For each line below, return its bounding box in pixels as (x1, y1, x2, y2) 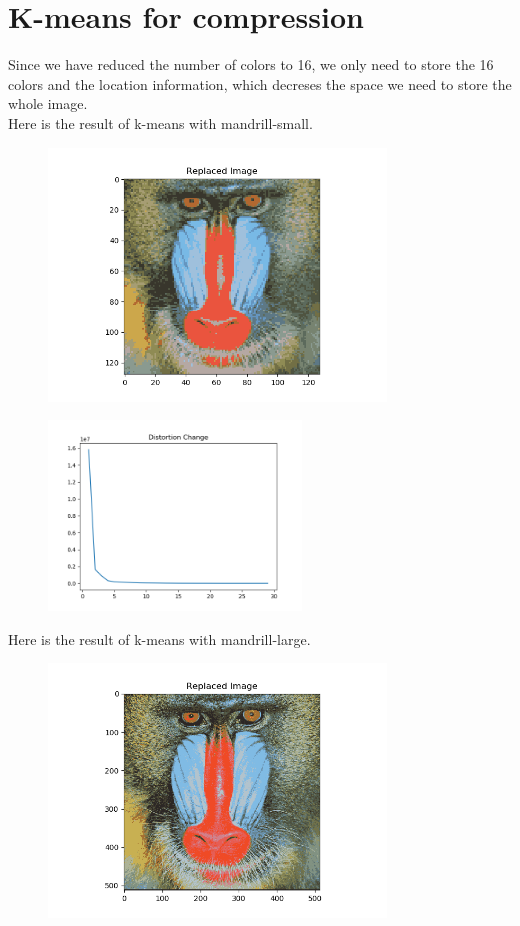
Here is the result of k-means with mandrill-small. (8, 112, 313, 133)
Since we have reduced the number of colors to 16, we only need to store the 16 (8, 54, 494, 75)
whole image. (8, 93, 88, 114)
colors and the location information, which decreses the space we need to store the (8, 73, 512, 94)
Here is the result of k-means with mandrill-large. (8, 628, 311, 649)
